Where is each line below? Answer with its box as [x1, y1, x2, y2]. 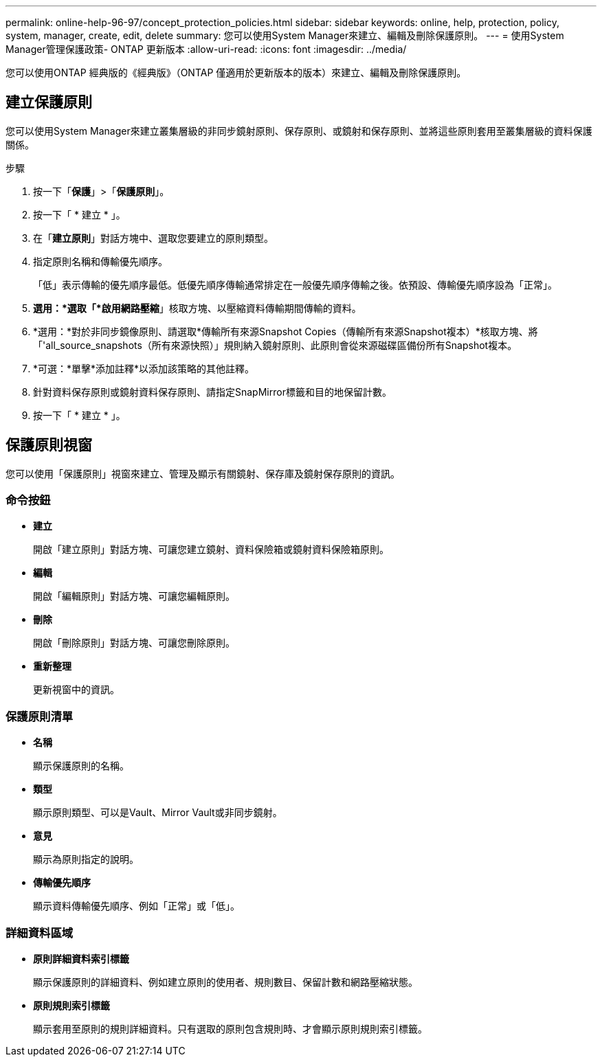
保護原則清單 [5, 709, 74, 723]
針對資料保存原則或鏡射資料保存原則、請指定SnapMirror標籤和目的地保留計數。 [33, 385, 392, 398]
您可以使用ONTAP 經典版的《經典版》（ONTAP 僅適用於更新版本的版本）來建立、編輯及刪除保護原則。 [5, 67, 467, 78]
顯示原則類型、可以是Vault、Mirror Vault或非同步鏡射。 [33, 806, 282, 819]
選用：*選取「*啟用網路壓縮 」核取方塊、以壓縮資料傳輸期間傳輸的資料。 [33, 302, 361, 314]
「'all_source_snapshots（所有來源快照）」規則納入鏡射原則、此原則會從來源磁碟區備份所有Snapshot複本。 [33, 339, 517, 351]
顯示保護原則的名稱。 [33, 760, 129, 772]
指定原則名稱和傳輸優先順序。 [33, 255, 168, 267]
